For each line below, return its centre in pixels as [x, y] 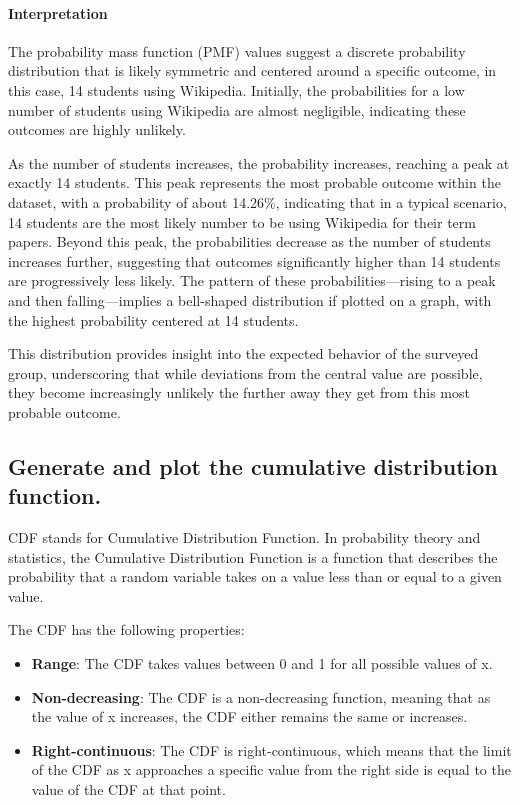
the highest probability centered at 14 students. [153, 319]
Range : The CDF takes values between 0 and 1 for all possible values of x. [262, 663]
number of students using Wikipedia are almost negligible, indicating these [237, 109]
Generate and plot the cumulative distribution [253, 465]
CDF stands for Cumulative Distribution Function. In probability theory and [244, 537]
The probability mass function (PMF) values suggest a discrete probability [237, 50]
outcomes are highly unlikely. [97, 129]
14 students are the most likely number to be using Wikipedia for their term [242, 221]
